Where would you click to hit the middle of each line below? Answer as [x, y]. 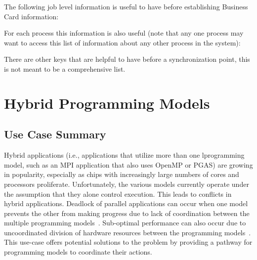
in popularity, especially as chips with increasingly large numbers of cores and [122, 174]
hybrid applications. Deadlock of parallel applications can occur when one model [126, 203]
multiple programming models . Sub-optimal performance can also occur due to [125, 223]
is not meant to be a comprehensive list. [65, 68]
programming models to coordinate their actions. [78, 252]
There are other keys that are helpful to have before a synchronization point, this [127, 59]
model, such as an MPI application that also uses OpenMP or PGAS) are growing [128, 164]
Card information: [31, 16]
